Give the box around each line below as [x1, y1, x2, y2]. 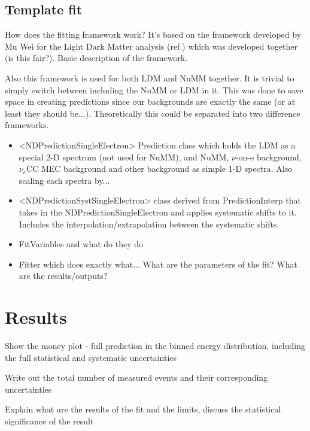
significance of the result [5, 414, 94, 427]
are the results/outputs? [19, 269, 108, 282]
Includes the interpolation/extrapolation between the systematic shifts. [19, 217, 279, 230]
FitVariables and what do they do [19, 238, 144, 250]
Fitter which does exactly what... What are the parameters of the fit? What [19, 257, 298, 270]
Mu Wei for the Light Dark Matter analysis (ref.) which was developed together [5, 40, 297, 52]
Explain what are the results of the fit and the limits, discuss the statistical [5, 403, 281, 415]
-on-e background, [235, 150, 302, 163]
